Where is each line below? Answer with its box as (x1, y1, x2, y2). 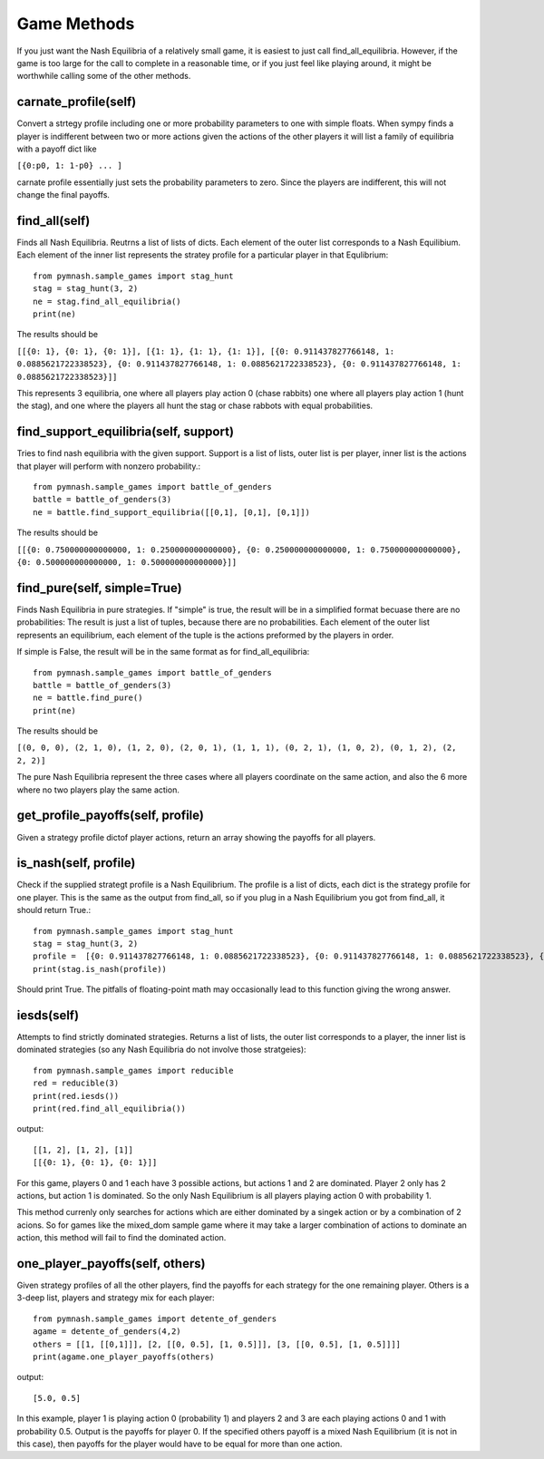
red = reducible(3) (33, 1078, 120, 1088)
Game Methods (16, 14, 135, 34)
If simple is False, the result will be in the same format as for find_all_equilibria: (16, 647, 310, 657)
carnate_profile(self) (16, 94, 137, 110)
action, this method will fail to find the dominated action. (16, 1232, 227, 1243)
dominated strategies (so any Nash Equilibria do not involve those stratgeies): (16, 1044, 307, 1055)
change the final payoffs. (16, 190, 111, 200)
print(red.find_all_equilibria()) (33, 1104, 186, 1114)
